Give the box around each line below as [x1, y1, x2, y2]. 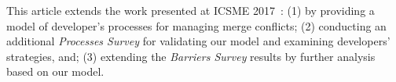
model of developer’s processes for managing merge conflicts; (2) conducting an [6, 17, 387, 34]
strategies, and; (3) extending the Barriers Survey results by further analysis [6, 48, 376, 64]
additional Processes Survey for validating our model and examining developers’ [6, 33, 390, 49]
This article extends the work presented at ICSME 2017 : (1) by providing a [6, 2, 375, 18]
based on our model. [6, 63, 104, 80]
